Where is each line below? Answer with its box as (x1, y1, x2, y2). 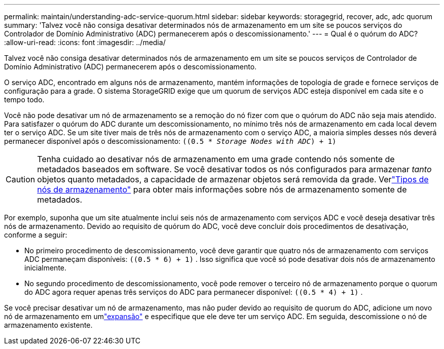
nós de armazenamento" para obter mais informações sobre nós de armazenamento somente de (37, 184, 407, 195)
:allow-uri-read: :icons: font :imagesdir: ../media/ (4, 38, 166, 47)
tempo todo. (4, 95, 45, 104)
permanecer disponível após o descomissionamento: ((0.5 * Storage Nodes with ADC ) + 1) (4, 137, 337, 145)
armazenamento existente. (4, 321, 93, 329)
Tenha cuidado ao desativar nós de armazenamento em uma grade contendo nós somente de (37, 154, 395, 164)
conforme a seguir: (4, 230, 67, 239)
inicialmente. (24, 263, 67, 272)
